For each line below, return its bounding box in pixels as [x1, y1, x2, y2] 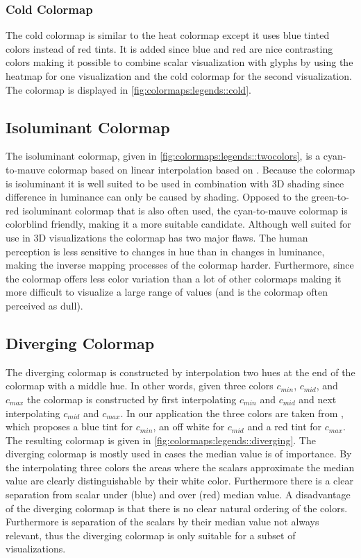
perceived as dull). [6, 298, 83, 312]
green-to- [311, 189, 349, 204]
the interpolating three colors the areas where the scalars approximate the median [6, 459, 355, 474]
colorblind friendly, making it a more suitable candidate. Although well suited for [6, 217, 351, 231]
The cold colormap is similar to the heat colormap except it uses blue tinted [6, 28, 330, 42]
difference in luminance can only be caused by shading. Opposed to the [6, 189, 308, 204]
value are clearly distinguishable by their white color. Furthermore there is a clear [6, 473, 353, 488]
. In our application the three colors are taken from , [120, 405, 344, 420]
